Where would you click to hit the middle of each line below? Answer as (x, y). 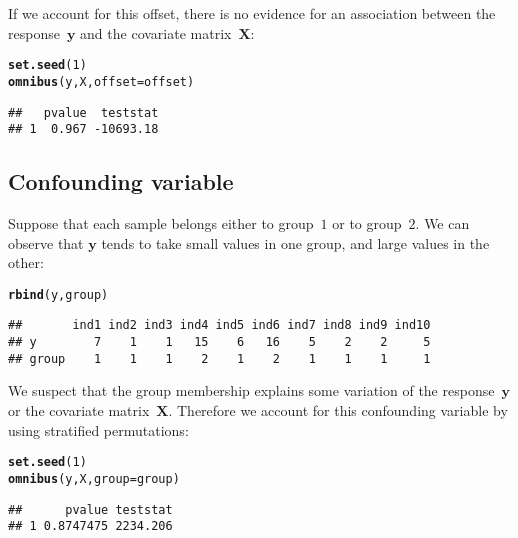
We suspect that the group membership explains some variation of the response (251, 390)
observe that (46, 242)
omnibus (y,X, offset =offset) (101, 81)
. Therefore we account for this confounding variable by (338, 410)
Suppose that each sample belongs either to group (161, 223)
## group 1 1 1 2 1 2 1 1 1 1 (219, 358)
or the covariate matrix (79, 410)
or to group (367, 223)
